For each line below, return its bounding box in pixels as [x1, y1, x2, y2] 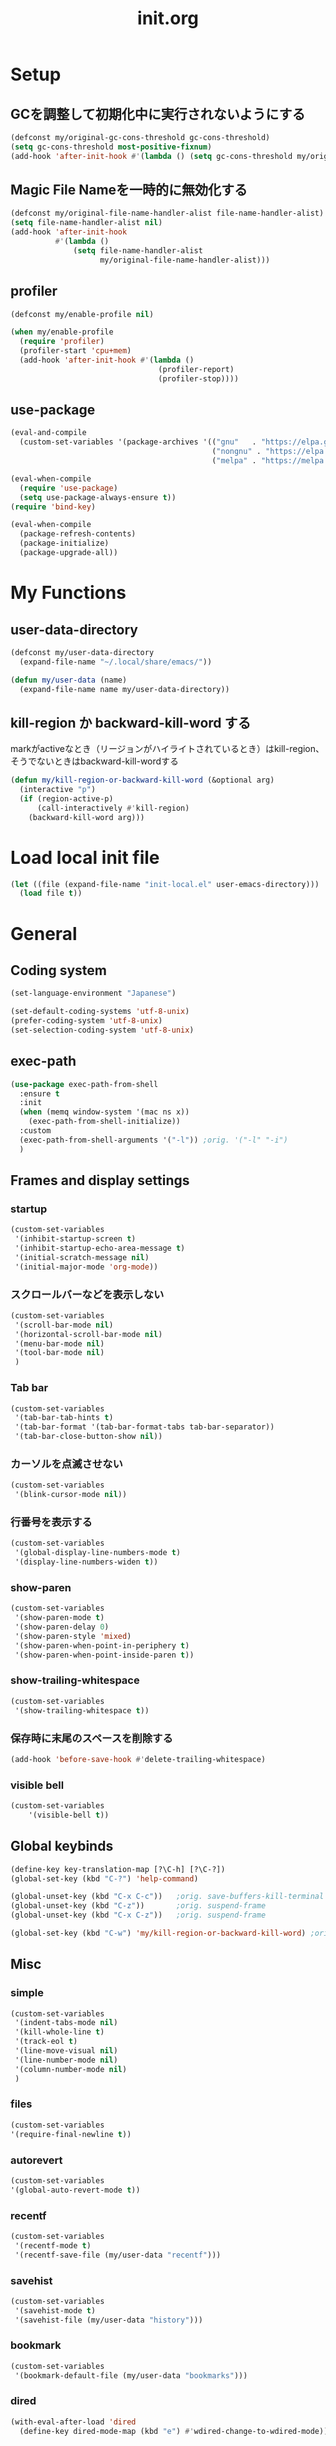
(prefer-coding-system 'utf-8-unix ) [10, 1016, 163, 1026]
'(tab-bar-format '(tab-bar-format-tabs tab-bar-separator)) [14, 1422, 275, 1432]
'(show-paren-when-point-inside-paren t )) [14, 1650, 195, 1660]
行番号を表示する [10, 1515, 93, 1529]
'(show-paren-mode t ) [14, 1613, 105, 1623]
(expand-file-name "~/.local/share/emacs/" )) [19, 657, 213, 667]
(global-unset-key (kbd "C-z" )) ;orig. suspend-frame [10, 1901, 267, 1911]
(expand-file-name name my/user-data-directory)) [19, 684, 230, 694]
